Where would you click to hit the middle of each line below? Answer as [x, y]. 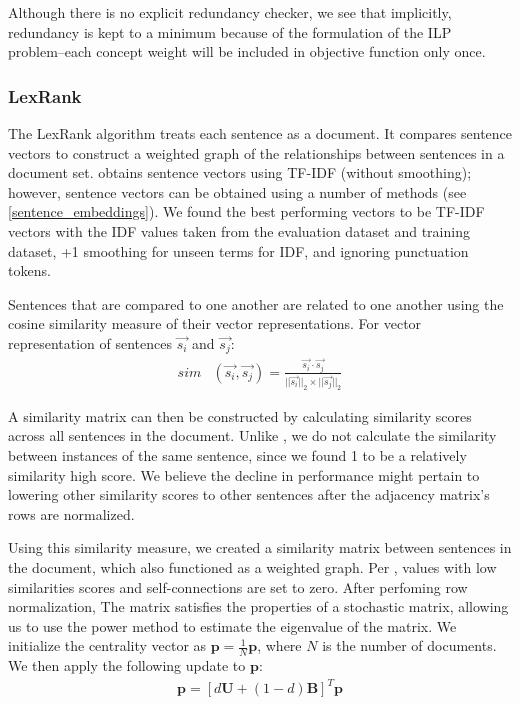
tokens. [29, 270]
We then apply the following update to [127, 665]
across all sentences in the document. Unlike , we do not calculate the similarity [252, 435]
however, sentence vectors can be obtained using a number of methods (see [237, 191]
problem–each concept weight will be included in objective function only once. [247, 51]
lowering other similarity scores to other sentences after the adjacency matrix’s [249, 494]
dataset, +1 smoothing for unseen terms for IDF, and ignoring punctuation [238, 250]
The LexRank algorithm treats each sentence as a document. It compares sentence [260, 133]
